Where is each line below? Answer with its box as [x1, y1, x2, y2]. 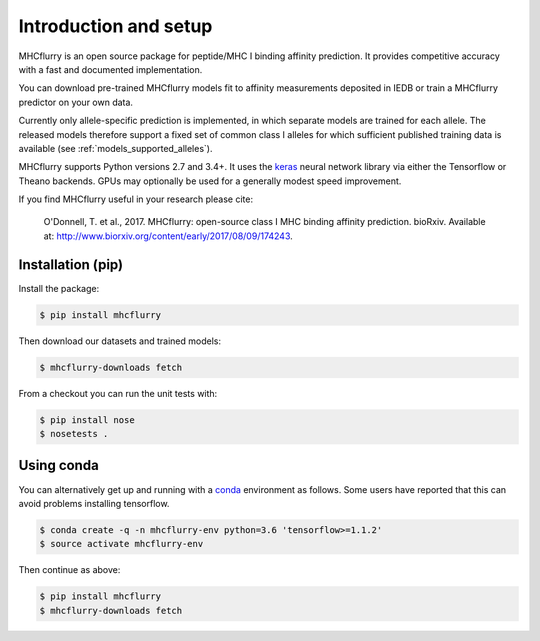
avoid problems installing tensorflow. [18, 497, 170, 509]
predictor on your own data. [18, 96, 134, 108]
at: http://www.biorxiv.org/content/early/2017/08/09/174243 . [43, 230, 294, 242]
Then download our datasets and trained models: [18, 335, 222, 347]
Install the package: [18, 282, 100, 294]
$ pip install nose [39, 414, 135, 425]
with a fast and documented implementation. [18, 63, 203, 75]
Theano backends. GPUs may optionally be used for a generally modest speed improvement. [18, 175, 402, 187]
